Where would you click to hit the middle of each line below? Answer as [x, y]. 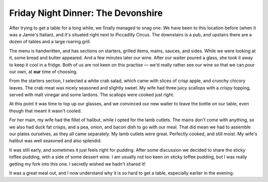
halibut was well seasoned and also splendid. [55, 141]
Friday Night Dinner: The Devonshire [86, 13]
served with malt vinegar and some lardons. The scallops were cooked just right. [92, 95]
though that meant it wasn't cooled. [45, 111]
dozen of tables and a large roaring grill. [50, 42]
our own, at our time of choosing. [43, 72]
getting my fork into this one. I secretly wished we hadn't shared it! [77, 164]
